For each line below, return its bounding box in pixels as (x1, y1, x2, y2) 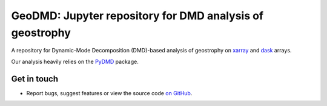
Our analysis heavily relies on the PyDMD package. (11, 58, 139, 65)
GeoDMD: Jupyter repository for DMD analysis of (11, 9, 263, 22)
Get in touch (11, 73, 59, 84)
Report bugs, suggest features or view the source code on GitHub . (26, 89, 193, 96)
